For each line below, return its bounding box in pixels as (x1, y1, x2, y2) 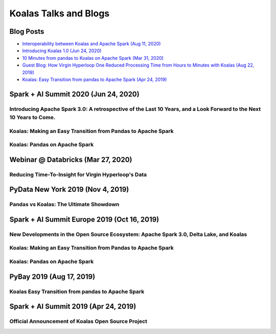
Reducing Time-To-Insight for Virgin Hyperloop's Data (9, 171, 147, 178)
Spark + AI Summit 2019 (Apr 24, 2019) (9, 302, 136, 311)
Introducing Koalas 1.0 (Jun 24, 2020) (22, 48, 102, 54)
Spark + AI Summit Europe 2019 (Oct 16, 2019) (9, 215, 159, 224)
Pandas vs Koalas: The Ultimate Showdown (9, 201, 120, 208)
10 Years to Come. (9, 114, 56, 121)
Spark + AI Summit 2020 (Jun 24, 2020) (9, 90, 140, 98)
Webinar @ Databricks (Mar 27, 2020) (9, 155, 132, 164)
